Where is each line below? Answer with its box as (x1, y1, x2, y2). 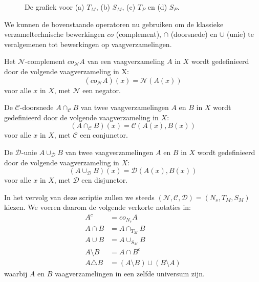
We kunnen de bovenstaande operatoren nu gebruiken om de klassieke (4, 18, 224, 29)
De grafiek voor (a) (25, 2, 84, 12)
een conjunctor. (80, 129, 128, 140)
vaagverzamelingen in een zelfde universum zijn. (54, 268, 205, 278)
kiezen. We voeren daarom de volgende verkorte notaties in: (4, 202, 191, 212)
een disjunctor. (81, 175, 128, 185)
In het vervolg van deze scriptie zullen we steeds (4, 191, 155, 202)
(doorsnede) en (170, 29, 218, 39)
